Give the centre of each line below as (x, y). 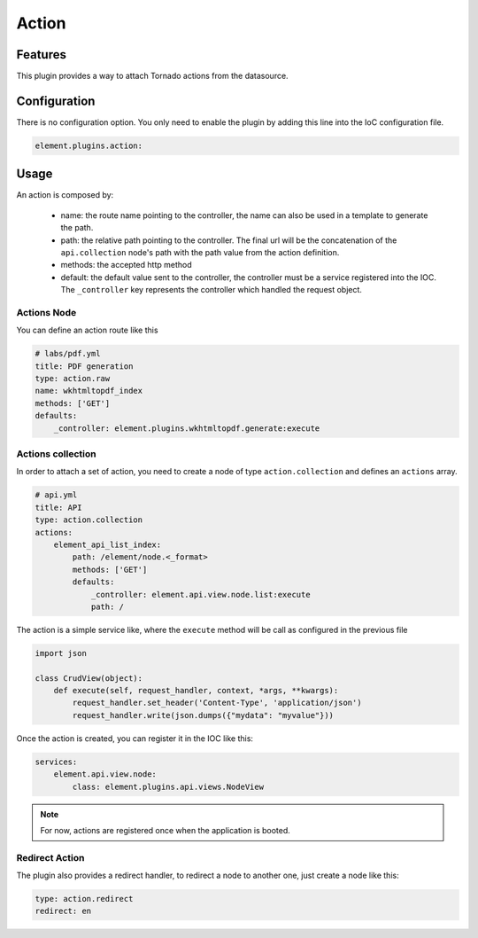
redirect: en (63, 911)
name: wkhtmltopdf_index (89, 391)
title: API (58, 507)
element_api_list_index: (108, 544)
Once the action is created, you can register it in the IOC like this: (135, 738)
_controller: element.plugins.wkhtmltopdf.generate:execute (187, 428)
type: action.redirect (84, 899)
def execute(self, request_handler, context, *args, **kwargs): (196, 691)
